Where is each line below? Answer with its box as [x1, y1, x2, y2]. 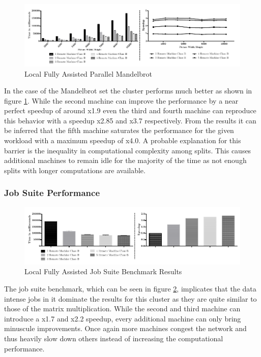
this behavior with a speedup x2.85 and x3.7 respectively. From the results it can [4, 115, 256, 125]
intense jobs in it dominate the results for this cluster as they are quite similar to [4, 293, 257, 304]
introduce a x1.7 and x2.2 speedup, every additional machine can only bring [4, 313, 241, 323]
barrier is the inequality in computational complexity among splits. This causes [4, 145, 251, 155]
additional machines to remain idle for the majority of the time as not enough [4, 155, 247, 166]
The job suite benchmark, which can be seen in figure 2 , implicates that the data [4, 283, 256, 294]
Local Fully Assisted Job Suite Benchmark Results [24, 266, 182, 277]
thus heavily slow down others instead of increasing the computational [4, 333, 223, 343]
